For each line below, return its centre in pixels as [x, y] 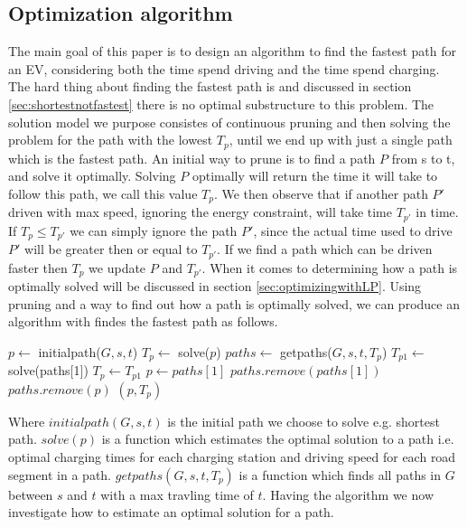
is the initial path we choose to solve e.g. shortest [304, 421]
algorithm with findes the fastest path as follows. [143, 321]
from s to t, [423, 158]
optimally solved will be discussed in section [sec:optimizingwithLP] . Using [215, 286]
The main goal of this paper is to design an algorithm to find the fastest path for [232, 51]
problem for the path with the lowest [111, 140]
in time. [437, 212]
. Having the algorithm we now [348, 494]
